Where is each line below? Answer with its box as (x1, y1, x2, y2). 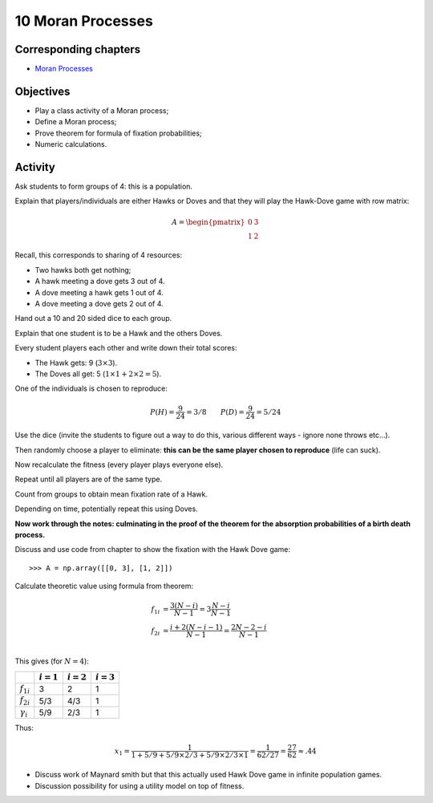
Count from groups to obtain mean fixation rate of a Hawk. (14, 489, 208, 499)
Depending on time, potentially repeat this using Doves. (14, 504, 198, 513)
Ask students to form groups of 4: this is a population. (14, 181, 192, 192)
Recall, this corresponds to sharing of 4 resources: (14, 250, 183, 260)
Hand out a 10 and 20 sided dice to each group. (14, 314, 172, 323)
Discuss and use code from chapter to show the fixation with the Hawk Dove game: (14, 545, 291, 554)
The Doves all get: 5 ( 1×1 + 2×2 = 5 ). (34, 369, 162, 379)
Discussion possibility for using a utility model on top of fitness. (34, 781, 245, 790)
